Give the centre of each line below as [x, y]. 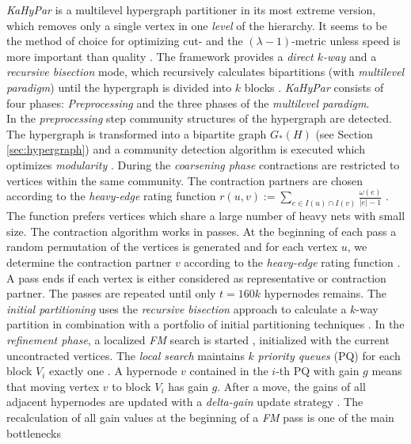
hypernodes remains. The [325, 293]
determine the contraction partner [89, 262]
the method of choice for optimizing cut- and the [125, 41]
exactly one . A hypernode [113, 371]
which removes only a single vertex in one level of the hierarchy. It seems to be [197, 25]
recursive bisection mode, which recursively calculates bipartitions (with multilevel [205, 72]
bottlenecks [34, 433]
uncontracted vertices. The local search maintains [126, 355]
